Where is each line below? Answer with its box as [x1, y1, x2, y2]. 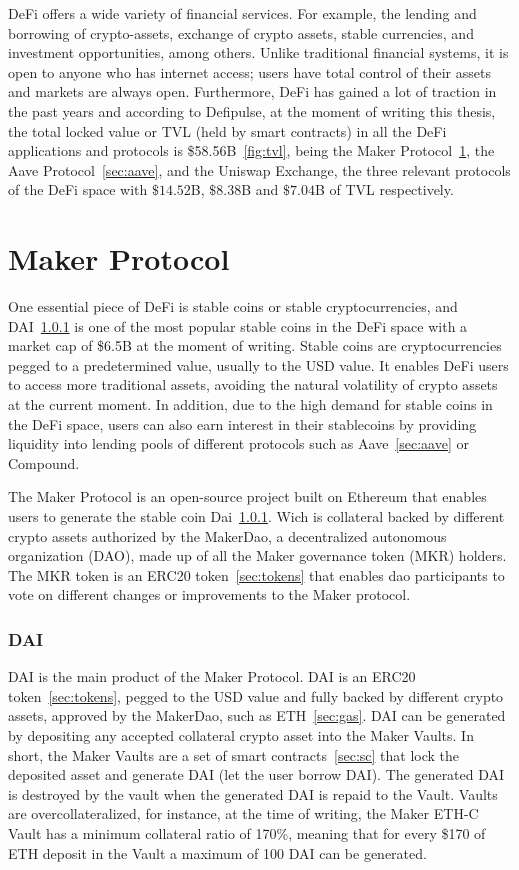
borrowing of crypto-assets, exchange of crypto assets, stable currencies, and [8, 22, 474, 43]
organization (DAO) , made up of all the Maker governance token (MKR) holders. [8, 545, 507, 566]
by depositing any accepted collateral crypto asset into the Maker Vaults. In [8, 724, 474, 745]
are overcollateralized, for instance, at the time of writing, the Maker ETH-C [8, 803, 479, 824]
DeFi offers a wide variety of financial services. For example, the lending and [8, 3, 477, 23]
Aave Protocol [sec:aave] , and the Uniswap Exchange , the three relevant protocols [8, 159, 511, 180]
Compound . [8, 452, 80, 473]
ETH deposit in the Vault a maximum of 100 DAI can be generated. [8, 842, 427, 863]
